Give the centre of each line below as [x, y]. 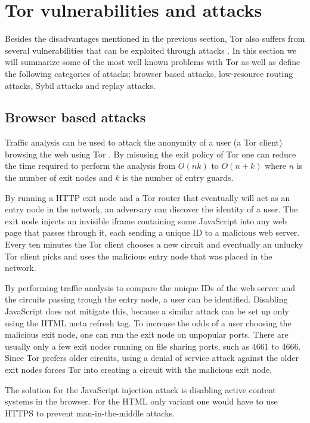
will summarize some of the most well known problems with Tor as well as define [153, 62]
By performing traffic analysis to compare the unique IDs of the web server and [150, 287]
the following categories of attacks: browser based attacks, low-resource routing [149, 73]
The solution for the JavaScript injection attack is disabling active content [140, 389]
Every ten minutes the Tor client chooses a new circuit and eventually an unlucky [154, 244]
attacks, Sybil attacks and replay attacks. [80, 85]
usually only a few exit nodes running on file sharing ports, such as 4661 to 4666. [153, 346]
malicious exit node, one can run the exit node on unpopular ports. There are [147, 334]
